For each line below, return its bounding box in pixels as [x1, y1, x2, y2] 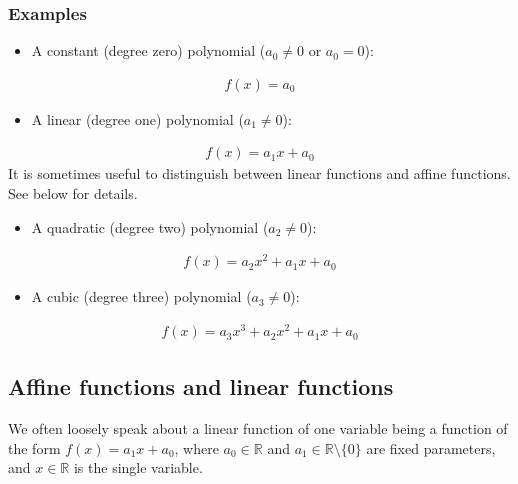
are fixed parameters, [366, 437, 496, 458]
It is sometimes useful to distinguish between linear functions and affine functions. [8, 163, 511, 184]
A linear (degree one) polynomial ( [31, 108, 244, 129]
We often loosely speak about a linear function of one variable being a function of [8, 418, 508, 439]
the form [8, 437, 61, 458]
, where [174, 437, 219, 458]
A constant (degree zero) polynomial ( [31, 40, 266, 61]
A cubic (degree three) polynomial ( [31, 286, 252, 307]
